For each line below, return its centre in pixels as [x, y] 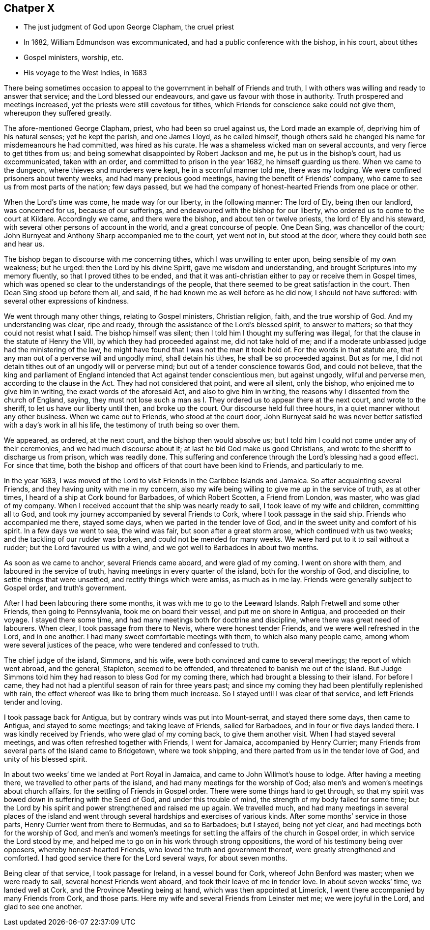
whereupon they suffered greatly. [58, 113]
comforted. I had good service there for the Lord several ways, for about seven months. [146, 858]
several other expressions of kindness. [67, 301]
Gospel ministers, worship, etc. [74, 58]
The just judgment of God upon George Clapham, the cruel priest [129, 27]
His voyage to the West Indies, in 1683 [85, 73]
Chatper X [29, 8]
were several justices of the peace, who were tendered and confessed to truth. [132, 645]
